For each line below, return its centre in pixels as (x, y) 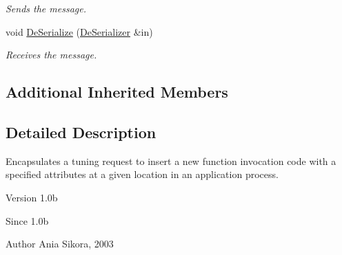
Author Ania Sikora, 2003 (60, 244)
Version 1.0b (32, 197)
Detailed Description (81, 132)
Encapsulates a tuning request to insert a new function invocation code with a (171, 160)
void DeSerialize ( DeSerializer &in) (79, 31)
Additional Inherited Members (117, 92)
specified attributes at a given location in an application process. (142, 174)
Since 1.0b (27, 220)
